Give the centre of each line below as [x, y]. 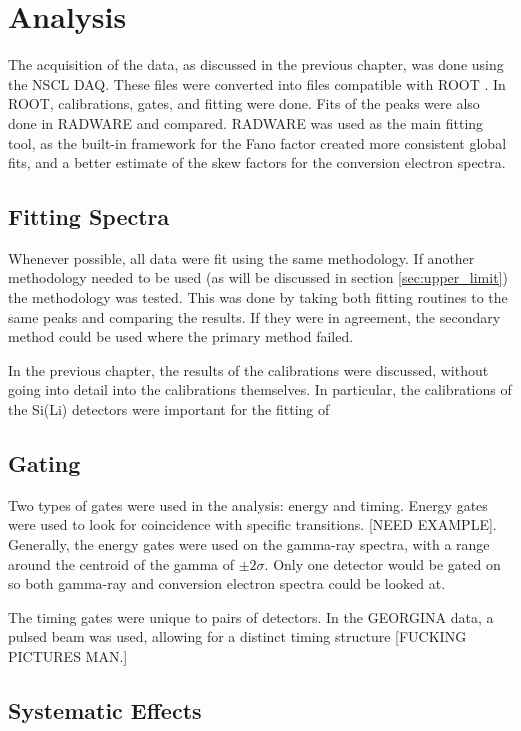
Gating [44, 463]
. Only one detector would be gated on [382, 563]
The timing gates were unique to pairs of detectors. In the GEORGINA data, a [251, 616]
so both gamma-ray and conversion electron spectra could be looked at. [227, 583]
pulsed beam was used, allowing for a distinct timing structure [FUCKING [237, 636]
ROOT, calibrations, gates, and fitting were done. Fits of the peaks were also [244, 103]
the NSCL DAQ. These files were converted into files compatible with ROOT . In [257, 83]
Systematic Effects [105, 709]
